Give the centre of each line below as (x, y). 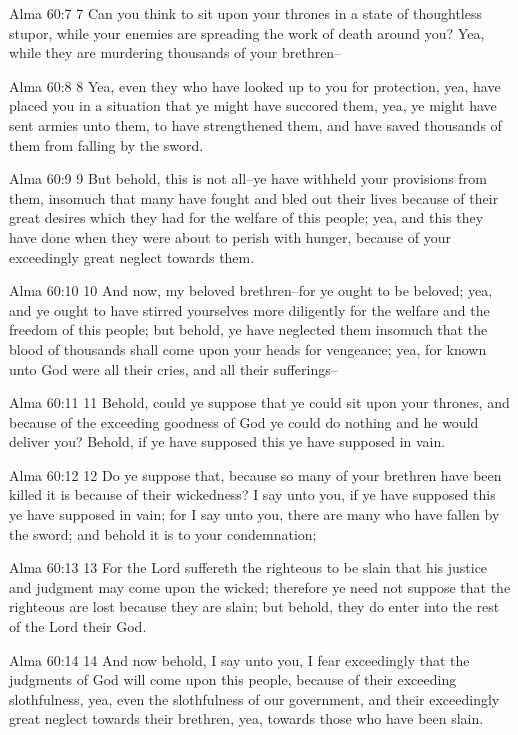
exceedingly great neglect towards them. (132, 256)
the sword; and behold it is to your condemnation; (163, 533)
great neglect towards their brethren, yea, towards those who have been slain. (246, 718)
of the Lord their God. (78, 626)
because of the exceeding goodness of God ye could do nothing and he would (244, 421)
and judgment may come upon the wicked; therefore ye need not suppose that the (260, 586)
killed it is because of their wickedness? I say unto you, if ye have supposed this (252, 494)
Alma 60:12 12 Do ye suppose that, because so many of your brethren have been (255, 474)
